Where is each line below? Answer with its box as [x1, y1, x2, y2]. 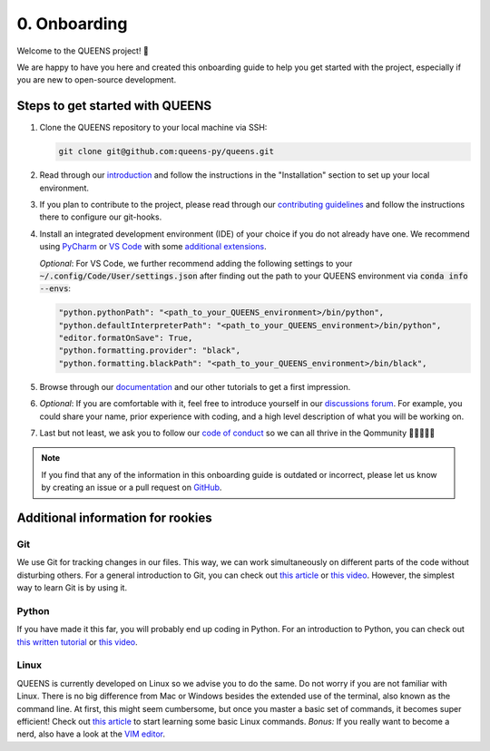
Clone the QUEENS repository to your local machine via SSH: [39, 122, 268, 133]
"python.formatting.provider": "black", [58, 346, 240, 356]
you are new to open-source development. [16, 74, 177, 85]
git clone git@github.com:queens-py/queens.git [58, 146, 274, 157]
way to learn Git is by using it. [16, 582, 127, 593]
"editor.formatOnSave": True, [58, 333, 193, 344]
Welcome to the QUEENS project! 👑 [16, 45, 149, 56]
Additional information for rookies [16, 511, 212, 526]
